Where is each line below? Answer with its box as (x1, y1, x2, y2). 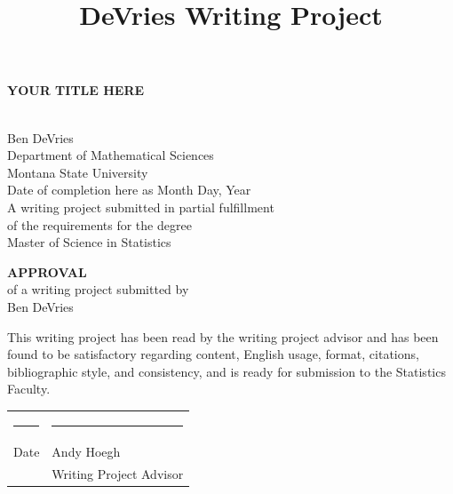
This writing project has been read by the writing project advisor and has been (7, 327, 439, 346)
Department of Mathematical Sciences (7, 146, 214, 164)
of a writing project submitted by (7, 280, 189, 299)
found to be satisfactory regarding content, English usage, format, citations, (7, 345, 419, 363)
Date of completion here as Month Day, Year (7, 180, 251, 199)
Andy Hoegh (52, 442, 121, 460)
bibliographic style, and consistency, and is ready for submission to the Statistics (7, 362, 446, 380)
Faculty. (7, 379, 51, 398)
